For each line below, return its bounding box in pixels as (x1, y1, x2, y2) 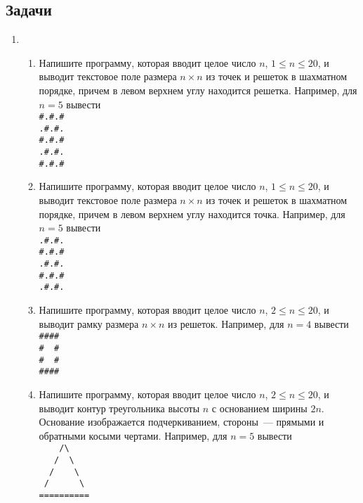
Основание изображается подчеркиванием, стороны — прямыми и (39, 414, 324, 429)
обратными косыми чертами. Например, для (39, 428, 227, 442)
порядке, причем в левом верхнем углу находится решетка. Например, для (39, 82, 357, 97)
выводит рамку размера (39, 316, 139, 331)
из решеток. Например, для (167, 316, 284, 331)
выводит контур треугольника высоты (39, 400, 200, 415)
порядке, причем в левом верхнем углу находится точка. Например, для (39, 206, 345, 221)
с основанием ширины (211, 400, 308, 415)
